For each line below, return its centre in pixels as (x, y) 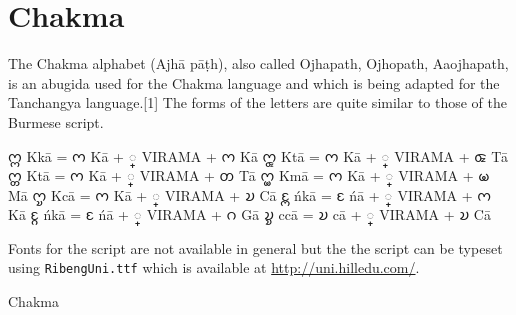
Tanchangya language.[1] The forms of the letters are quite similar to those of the (257, 102)
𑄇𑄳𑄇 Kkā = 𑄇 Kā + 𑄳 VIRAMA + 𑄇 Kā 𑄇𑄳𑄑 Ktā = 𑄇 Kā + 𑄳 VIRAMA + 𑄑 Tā (258, 155)
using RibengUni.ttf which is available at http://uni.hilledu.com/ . (214, 267)
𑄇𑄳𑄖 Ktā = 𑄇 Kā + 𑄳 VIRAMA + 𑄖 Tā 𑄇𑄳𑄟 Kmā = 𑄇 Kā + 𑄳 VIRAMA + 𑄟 (249, 175)
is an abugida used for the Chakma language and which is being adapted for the (254, 82)
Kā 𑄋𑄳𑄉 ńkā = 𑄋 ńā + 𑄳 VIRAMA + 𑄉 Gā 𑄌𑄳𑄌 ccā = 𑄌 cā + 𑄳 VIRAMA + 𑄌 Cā (249, 214)
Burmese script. (56, 121)
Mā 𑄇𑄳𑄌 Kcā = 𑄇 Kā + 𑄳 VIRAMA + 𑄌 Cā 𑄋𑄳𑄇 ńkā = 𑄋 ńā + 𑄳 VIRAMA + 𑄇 (250, 194)
